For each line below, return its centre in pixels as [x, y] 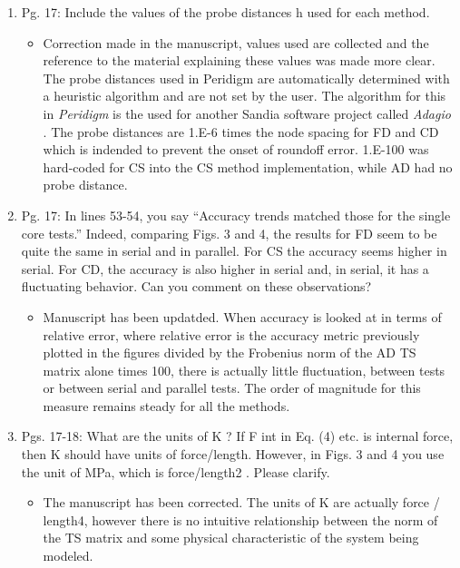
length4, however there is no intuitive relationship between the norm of [240, 519]
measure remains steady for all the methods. [166, 405]
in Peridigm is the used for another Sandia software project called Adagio [247, 113]
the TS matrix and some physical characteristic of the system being [231, 538]
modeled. [68, 556]
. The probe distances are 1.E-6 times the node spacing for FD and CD [241, 131]
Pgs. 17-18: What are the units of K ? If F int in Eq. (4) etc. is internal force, [237, 436]
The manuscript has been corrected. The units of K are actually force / [241, 502]
